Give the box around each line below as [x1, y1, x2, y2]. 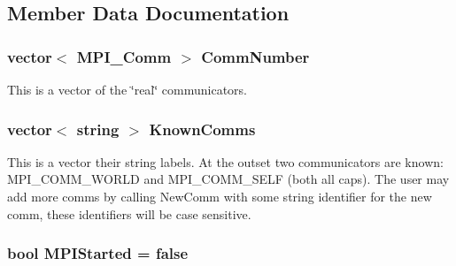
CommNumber [201, 45, 310, 67]
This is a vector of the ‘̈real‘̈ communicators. [7, 80, 247, 98]
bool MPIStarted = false [7, 242, 189, 264]
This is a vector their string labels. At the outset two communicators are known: [7, 152, 444, 171]
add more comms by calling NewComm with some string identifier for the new [7, 187, 432, 205]
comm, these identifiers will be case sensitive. [7, 204, 251, 223]
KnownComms [149, 118, 256, 140]
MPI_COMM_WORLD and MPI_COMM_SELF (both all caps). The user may [7, 170, 450, 188]
